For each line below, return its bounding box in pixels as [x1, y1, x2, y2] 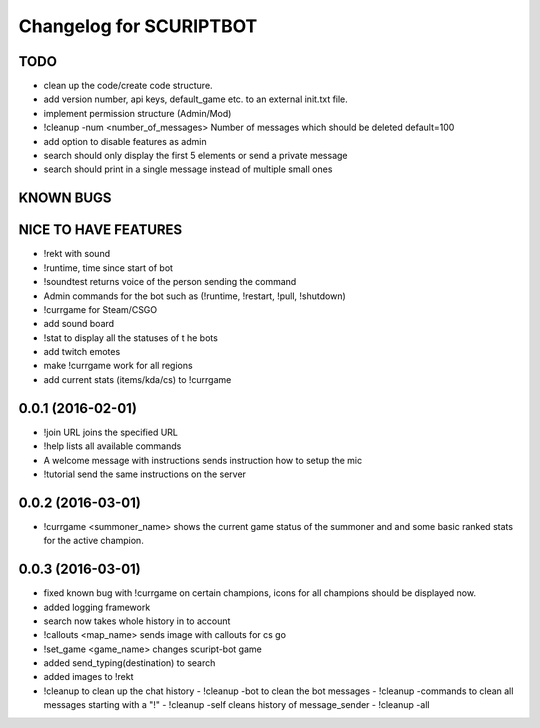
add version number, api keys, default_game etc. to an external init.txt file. [43, 93, 349, 105]
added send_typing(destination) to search [43, 657, 216, 669]
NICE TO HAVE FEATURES [18, 221, 183, 239]
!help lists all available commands [43, 440, 182, 452]
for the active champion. [43, 535, 144, 547]
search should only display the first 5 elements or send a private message [43, 150, 349, 162]
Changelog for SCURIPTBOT [18, 15, 258, 37]
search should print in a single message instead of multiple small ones [43, 163, 333, 175]
